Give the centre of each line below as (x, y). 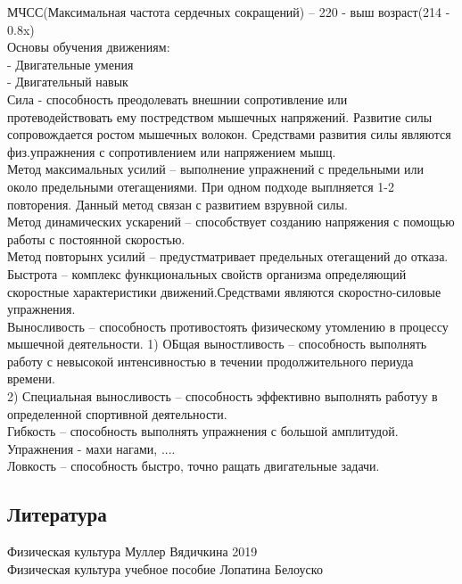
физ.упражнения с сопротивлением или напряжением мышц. (172, 151)
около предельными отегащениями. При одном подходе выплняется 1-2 (201, 186)
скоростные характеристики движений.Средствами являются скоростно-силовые (224, 291)
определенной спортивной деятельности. (117, 413)
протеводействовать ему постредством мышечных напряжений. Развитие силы (220, 116)
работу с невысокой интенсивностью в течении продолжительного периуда (210, 361)
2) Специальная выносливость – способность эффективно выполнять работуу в (223, 396)
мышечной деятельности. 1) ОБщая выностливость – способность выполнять (217, 344)
